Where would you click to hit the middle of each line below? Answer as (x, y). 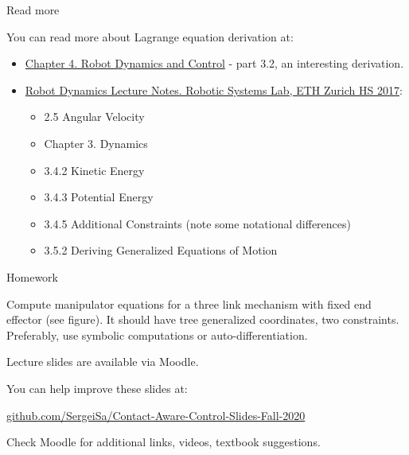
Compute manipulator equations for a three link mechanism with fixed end (189, 303)
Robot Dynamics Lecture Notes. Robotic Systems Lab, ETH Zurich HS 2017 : (214, 89)
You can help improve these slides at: (97, 388)
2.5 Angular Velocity (94, 117)
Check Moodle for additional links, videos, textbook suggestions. (164, 442)
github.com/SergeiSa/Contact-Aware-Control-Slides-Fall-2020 (156, 415)
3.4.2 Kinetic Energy (94, 170)
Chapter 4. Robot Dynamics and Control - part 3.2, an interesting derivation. (214, 63)
